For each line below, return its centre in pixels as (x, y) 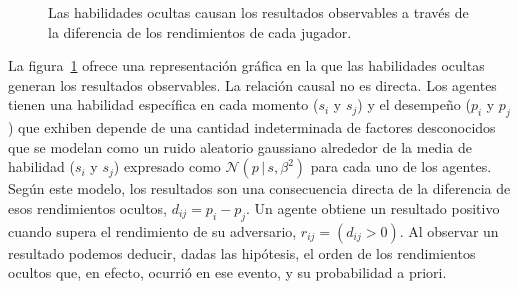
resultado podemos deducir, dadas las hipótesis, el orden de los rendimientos (242, 252)
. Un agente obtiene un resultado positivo (373, 207)
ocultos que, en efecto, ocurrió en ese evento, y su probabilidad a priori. (227, 272)
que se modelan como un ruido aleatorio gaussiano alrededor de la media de (240, 146)
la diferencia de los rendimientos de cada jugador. (200, 31)
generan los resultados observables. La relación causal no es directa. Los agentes (252, 84)
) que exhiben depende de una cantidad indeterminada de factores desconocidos (252, 127)
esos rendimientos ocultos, (87, 207)
